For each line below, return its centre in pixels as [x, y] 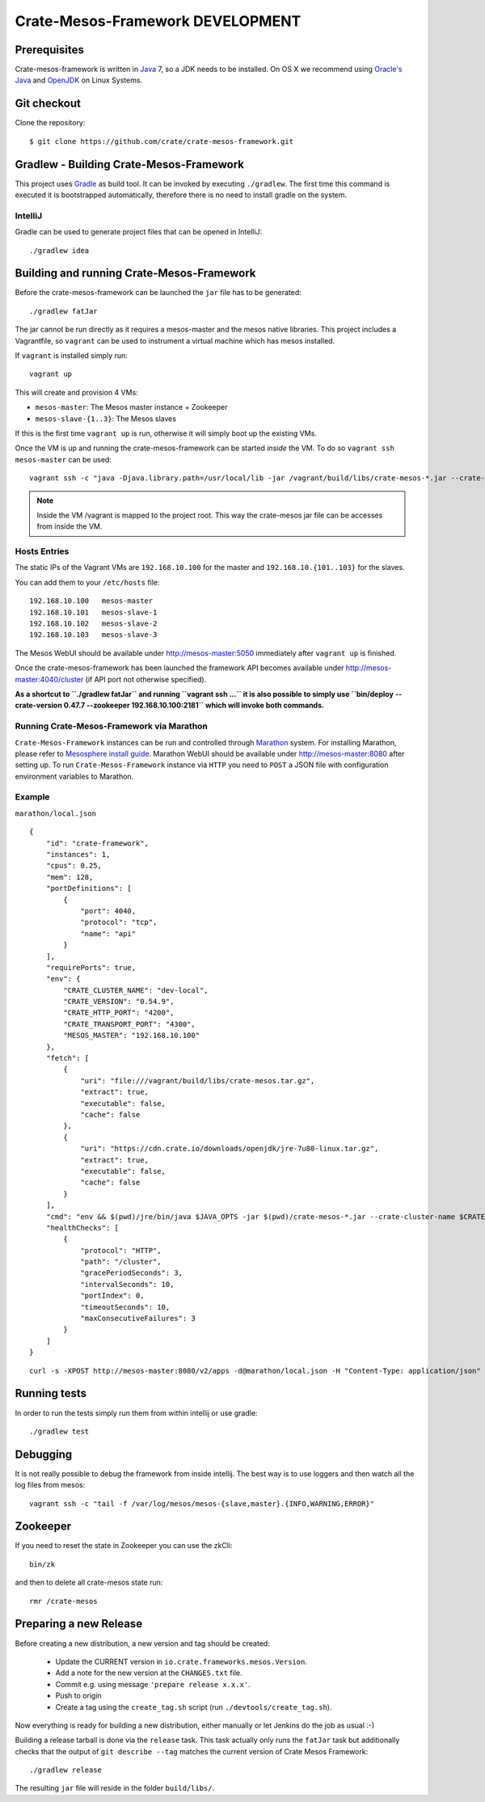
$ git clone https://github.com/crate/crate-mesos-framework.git [162, 141]
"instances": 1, [78, 855]
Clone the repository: [50, 123]
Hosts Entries [42, 551]
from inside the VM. [70, 526]
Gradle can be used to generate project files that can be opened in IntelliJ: [139, 232]
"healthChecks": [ [82, 1228]
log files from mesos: [50, 1485]
